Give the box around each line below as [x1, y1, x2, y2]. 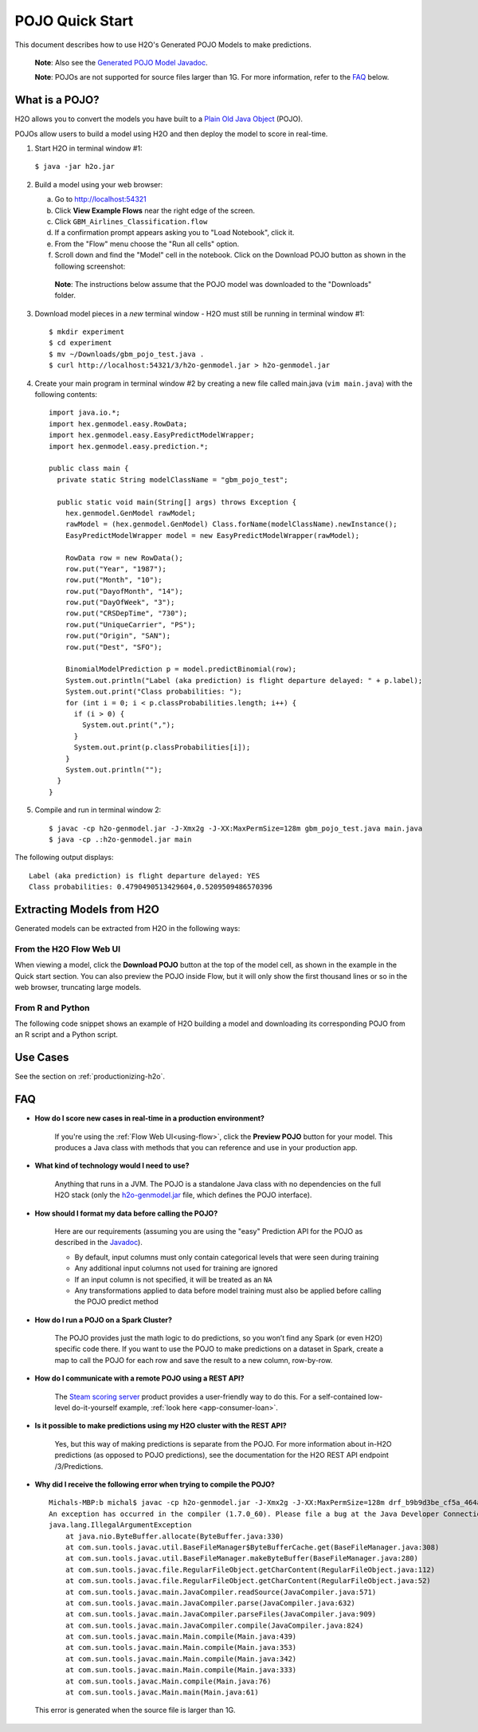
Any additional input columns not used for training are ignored [74, 1263, 278, 1273]
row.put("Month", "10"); [65, 575, 163, 585]
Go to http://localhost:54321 [54, 194, 147, 204]
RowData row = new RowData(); [65, 553, 183, 562]
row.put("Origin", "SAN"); [65, 631, 171, 641]
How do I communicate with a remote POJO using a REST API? [34, 1373, 245, 1383]
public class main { [49, 464, 129, 473]
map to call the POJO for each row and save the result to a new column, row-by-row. [54, 1355, 333, 1365]
